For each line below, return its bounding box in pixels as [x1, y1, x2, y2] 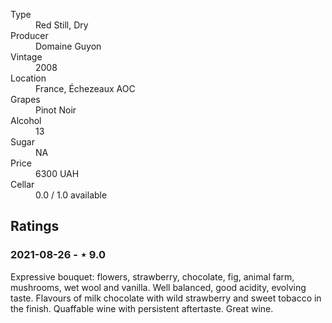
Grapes [10, 94, 41, 105]
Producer [10, 30, 49, 41]
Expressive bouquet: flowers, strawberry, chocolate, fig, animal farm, [10, 270, 295, 283]
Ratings [10, 218, 60, 235]
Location [10, 72, 47, 84]
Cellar [10, 179, 35, 190]
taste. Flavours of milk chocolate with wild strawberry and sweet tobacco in [10, 292, 322, 304]
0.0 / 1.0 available [35, 189, 108, 201]
